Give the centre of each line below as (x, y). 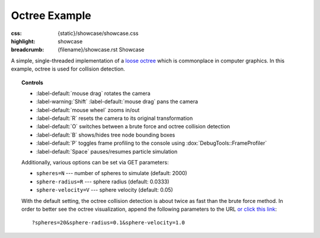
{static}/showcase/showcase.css (98, 33)
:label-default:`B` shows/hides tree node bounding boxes (106, 135)
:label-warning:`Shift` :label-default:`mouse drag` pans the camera (117, 101)
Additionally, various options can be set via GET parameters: (95, 163)
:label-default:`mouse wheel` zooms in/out (88, 110)
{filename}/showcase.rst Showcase (101, 50)
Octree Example (51, 15)
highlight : (23, 41)
